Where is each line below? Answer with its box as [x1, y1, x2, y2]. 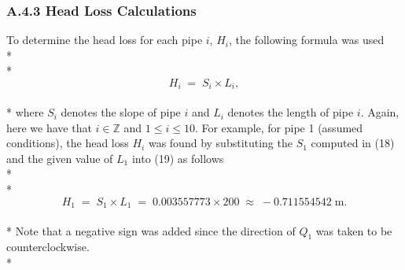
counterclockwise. [6, 239, 90, 255]
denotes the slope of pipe [61, 104, 181, 120]
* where [6, 104, 44, 120]
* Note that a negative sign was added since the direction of [6, 222, 296, 239]
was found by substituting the [148, 135, 293, 151]
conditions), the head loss [6, 135, 129, 151]
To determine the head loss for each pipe [6, 31, 203, 48]
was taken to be [315, 222, 392, 239]
